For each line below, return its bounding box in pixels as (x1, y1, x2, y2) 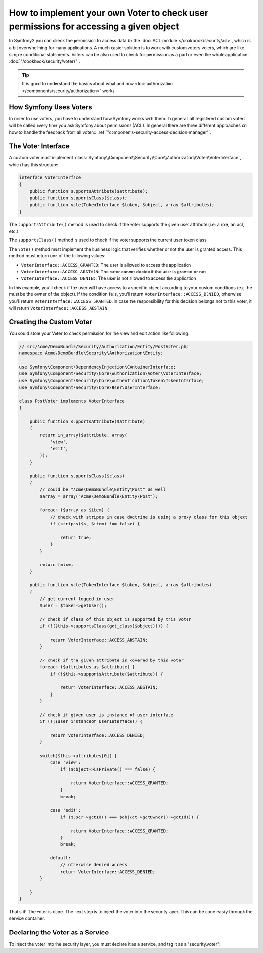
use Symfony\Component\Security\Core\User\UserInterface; (19, 385, 161, 390)
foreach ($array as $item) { (39, 507, 110, 513)
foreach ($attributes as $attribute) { (39, 664, 135, 670)
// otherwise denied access (60, 862, 128, 868)
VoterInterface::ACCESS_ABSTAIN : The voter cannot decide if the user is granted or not (21, 269, 206, 274)
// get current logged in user (39, 596, 114, 602)
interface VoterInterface (19, 175, 81, 180)
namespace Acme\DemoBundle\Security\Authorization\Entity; (19, 350, 163, 356)
